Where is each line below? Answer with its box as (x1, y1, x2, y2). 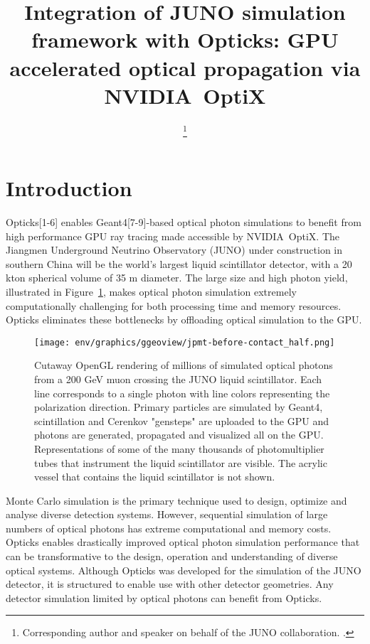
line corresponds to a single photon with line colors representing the (34, 385, 330, 400)
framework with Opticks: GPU (31, 25, 339, 54)
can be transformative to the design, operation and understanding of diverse (6, 549, 338, 564)
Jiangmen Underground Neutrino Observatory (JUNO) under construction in (6, 242, 343, 257)
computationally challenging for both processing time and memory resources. (6, 298, 342, 313)
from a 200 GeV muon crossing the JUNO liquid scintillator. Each (34, 371, 322, 386)
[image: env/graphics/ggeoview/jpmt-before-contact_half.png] (34, 337, 335, 348)
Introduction (6, 173, 132, 203)
